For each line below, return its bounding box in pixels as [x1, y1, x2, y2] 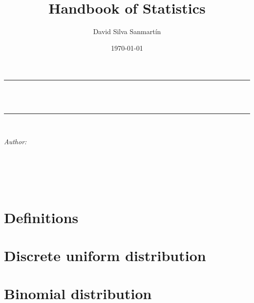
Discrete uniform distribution [4, 246, 206, 265]
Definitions [4, 207, 79, 227]
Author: [4, 136, 27, 147]
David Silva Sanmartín [93, 26, 161, 37]
